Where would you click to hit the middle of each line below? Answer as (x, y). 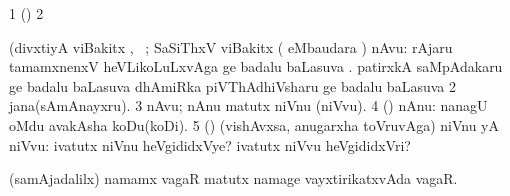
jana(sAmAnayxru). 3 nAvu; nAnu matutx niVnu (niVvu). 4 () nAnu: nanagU (248, 105)
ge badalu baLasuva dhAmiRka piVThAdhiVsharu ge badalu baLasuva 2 (232, 85)
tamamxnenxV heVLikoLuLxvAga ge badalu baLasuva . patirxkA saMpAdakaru (256, 66)
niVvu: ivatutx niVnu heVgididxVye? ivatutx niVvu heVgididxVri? (210, 144)
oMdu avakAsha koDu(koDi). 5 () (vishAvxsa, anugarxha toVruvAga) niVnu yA (254, 124)
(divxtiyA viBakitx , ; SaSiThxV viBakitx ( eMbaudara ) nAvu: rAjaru (231, 46)
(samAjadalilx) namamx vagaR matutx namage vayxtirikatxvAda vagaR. (233, 178)
